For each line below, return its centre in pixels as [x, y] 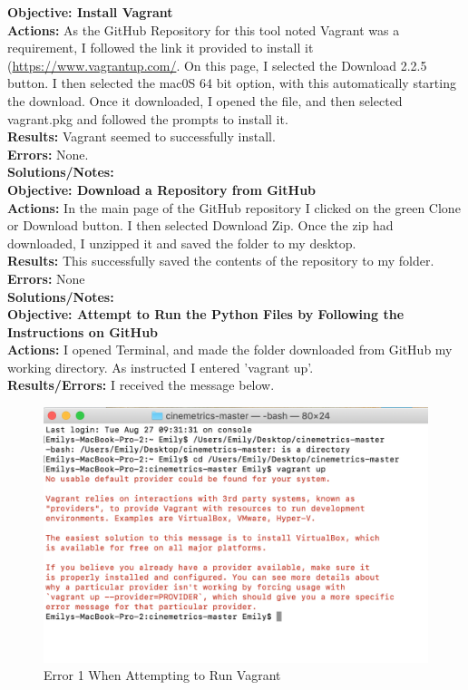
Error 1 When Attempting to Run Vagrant [162, 675]
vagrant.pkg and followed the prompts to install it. [148, 118]
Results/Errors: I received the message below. [141, 385]
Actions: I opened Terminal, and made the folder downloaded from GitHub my [230, 350]
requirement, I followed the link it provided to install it [161, 48]
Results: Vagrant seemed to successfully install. [141, 136]
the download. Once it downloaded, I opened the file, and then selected [205, 100]
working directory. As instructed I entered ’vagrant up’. [161, 367]
